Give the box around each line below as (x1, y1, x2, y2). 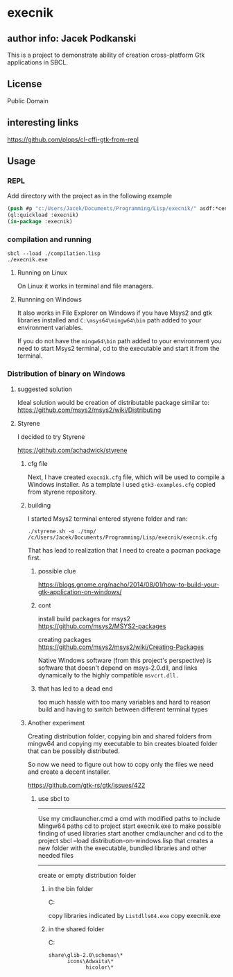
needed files (37, 851, 74, 859)
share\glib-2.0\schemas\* (48, 951, 123, 958)
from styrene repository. (27, 487, 97, 496)
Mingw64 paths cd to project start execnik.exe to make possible (37, 822, 222, 830)
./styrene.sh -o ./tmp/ (27, 528, 97, 535)
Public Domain (7, 96, 49, 105)
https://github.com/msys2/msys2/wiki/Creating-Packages (37, 643, 205, 651)
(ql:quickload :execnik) (7, 211, 79, 219)
